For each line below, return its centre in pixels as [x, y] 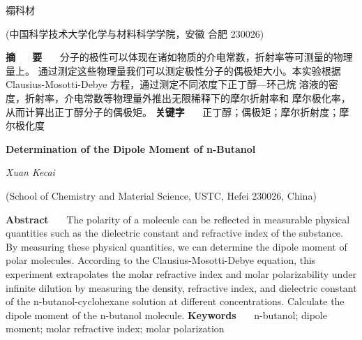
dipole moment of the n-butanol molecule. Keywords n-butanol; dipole [166, 315]
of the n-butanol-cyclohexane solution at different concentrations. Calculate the [175, 301]
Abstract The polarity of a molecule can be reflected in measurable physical [178, 219]
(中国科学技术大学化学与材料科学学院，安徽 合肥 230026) [135, 33]
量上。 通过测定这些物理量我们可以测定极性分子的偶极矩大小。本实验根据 [173, 70]
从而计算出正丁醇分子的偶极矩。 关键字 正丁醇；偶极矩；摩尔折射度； [173, 111]
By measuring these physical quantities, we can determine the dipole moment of [176, 246]
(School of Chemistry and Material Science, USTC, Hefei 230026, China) [161, 195]
